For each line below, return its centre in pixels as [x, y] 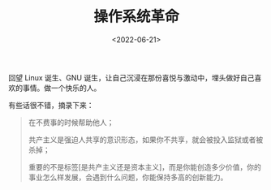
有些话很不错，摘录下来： [51, 105]
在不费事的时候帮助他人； [71, 122]
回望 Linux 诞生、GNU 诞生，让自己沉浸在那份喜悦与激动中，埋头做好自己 [131, 77]
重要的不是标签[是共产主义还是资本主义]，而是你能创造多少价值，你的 [145, 166]
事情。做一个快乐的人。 [62, 88]
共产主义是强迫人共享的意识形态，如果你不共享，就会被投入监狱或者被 [146, 140]
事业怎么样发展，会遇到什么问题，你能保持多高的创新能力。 [128, 177]
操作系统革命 [136, 17]
